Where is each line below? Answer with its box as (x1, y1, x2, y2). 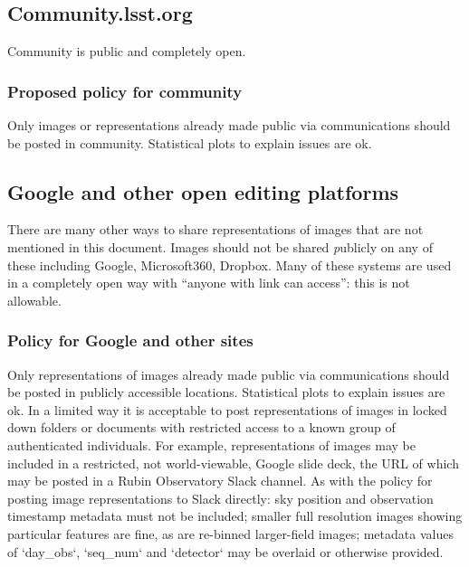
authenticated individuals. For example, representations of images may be (7, 435, 416, 454)
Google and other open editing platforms (7, 177, 399, 205)
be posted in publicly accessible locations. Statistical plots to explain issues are (7, 383, 445, 402)
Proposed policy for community (7, 80, 243, 102)
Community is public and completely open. (7, 42, 246, 61)
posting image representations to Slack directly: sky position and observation (7, 488, 434, 507)
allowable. (7, 290, 62, 309)
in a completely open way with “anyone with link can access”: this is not (7, 273, 410, 292)
